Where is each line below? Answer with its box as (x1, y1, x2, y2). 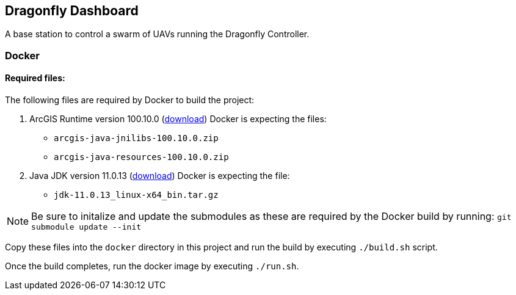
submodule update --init (31, 222, 142, 232)
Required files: (5, 73, 65, 84)
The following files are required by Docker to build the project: (5, 95, 255, 106)
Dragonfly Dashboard (5, 3, 139, 18)
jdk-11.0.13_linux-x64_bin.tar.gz (54, 190, 219, 200)
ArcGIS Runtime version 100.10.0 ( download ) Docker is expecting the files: (29, 114, 327, 125)
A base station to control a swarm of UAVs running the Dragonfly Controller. (5, 29, 310, 40)
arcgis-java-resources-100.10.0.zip (54, 152, 229, 162)
